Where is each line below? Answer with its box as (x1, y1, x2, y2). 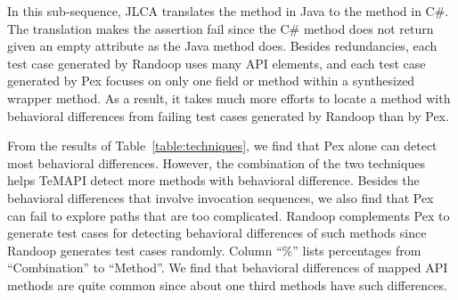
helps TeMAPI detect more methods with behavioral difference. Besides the (7, 171, 420, 190)
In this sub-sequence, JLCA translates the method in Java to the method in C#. (7, 2, 449, 20)
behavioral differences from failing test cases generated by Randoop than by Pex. (7, 106, 449, 125)
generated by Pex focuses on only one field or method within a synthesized (7, 71, 415, 90)
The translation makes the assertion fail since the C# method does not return (7, 19, 434, 37)
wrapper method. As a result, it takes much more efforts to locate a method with (7, 88, 451, 107)
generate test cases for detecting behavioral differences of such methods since (7, 223, 427, 242)
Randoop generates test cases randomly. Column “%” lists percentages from (7, 240, 421, 259)
